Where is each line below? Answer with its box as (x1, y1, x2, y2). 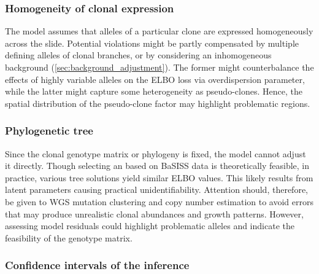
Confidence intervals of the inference (5, 257, 190, 273)
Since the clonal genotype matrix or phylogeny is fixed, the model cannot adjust (5, 147, 306, 160)
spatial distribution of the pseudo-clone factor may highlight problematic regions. (5, 96, 310, 109)
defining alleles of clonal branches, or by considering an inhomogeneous (5, 49, 272, 61)
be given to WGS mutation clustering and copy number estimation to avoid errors (5, 195, 313, 208)
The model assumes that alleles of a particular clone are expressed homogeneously (5, 25, 313, 37)
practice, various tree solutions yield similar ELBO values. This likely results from (5, 171, 313, 184)
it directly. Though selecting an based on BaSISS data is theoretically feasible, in (5, 159, 310, 172)
